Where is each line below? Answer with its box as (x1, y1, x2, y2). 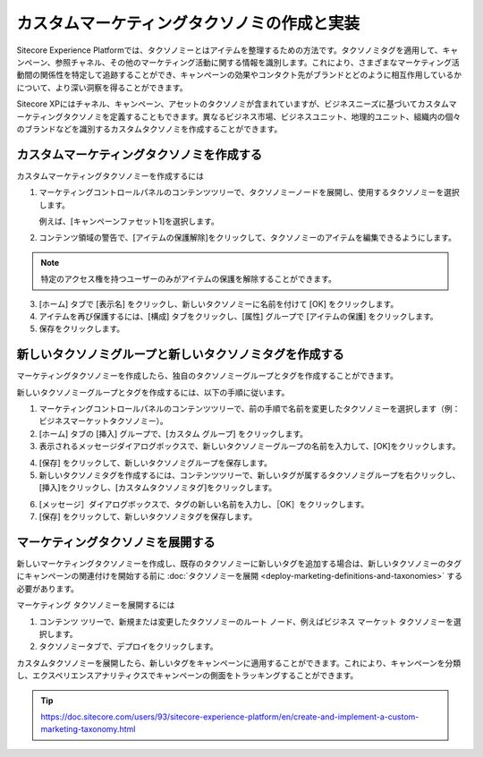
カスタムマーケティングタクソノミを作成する (16, 147, 263, 162)
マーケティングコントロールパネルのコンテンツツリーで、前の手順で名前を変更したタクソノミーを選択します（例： (38, 404, 461, 413)
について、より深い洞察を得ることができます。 (16, 81, 188, 93)
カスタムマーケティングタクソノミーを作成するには (16, 170, 205, 181)
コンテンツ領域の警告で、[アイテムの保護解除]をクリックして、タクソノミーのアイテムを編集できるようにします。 (38, 233, 456, 243)
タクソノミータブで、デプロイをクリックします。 (38, 641, 218, 652)
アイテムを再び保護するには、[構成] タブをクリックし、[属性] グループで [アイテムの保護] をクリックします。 (38, 310, 438, 321)
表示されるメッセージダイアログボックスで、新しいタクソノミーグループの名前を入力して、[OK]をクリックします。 (38, 441, 461, 452)
